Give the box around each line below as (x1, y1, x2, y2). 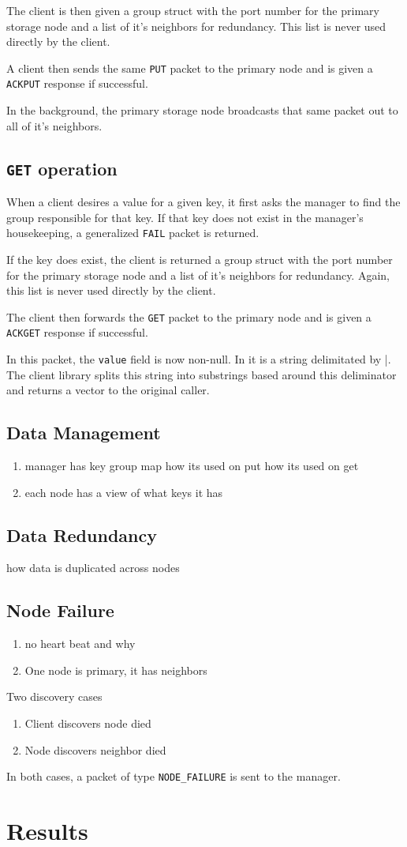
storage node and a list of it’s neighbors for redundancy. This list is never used (6, 17, 386, 34)
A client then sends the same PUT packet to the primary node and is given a (6, 59, 373, 76)
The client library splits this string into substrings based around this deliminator (6, 366, 397, 382)
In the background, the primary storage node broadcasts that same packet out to (6, 102, 398, 119)
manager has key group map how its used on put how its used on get (24, 457, 359, 474)
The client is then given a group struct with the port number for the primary (6, 2, 379, 18)
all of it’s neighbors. (6, 117, 103, 134)
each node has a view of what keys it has (24, 484, 223, 500)
